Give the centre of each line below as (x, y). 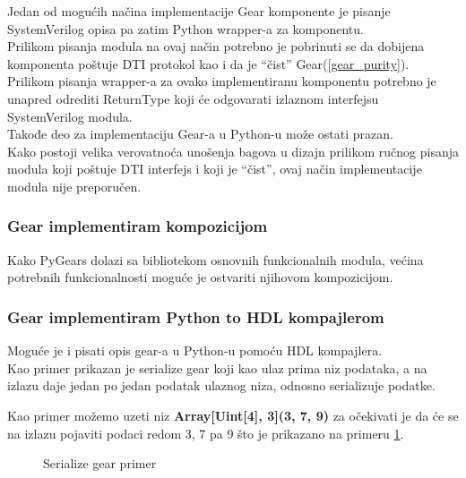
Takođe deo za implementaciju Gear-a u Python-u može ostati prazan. (200, 134)
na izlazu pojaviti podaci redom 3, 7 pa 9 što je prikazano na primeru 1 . (206, 433)
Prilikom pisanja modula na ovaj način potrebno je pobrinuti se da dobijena (216, 46)
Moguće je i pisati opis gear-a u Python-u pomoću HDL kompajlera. (195, 350)
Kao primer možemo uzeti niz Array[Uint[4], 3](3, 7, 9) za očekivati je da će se (233, 415)
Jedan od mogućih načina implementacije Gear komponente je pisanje (199, 11)
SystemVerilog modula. (70, 116)
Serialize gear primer (100, 463)
